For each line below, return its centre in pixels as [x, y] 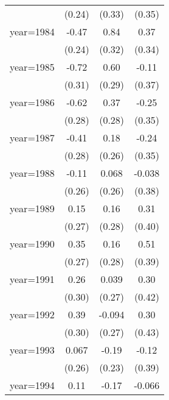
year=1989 [32, 208]
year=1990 [32, 244]
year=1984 [32, 31]
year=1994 [32, 385]
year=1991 [32, 279]
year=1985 [32, 67]
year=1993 [32, 350]
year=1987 [32, 137]
